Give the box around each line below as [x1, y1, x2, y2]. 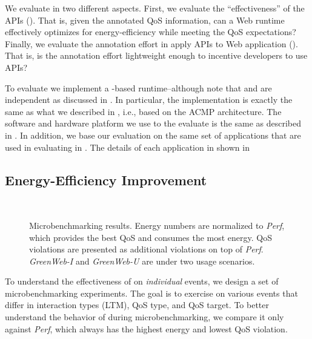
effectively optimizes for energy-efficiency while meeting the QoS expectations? [5, 25, 296, 38]
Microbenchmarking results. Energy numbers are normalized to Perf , [29, 219, 285, 231]
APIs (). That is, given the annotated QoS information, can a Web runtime [5, 13, 285, 26]
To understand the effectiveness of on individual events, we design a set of [5, 275, 279, 288]
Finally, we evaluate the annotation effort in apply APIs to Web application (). [5, 37, 298, 50]
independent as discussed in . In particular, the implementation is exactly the [5, 93, 293, 106]
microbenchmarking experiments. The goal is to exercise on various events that [5, 286, 298, 299]
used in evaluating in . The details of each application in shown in [5, 140, 250, 153]
